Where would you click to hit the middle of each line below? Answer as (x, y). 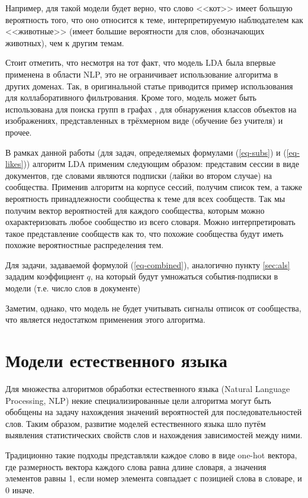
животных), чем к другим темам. (65, 42)
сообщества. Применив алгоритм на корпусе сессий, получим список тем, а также (154, 187)
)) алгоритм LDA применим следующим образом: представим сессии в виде (161, 164)
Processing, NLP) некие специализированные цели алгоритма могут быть (138, 400)
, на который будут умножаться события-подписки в (184, 276)
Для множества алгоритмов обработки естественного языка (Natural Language (148, 388)
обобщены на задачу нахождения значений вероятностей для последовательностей (154, 412)
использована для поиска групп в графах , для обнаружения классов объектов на (151, 109)
